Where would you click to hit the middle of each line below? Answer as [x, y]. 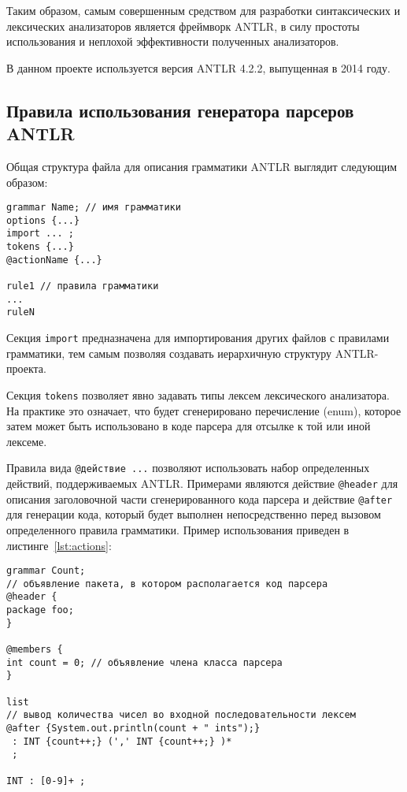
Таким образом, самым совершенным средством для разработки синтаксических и [203, 10]
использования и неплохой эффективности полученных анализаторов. [173, 41]
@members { [35, 650]
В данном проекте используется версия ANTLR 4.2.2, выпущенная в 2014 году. [198, 67]
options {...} [43, 220]
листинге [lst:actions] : [59, 545]
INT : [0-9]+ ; [46, 781]
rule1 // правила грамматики [83, 286]
